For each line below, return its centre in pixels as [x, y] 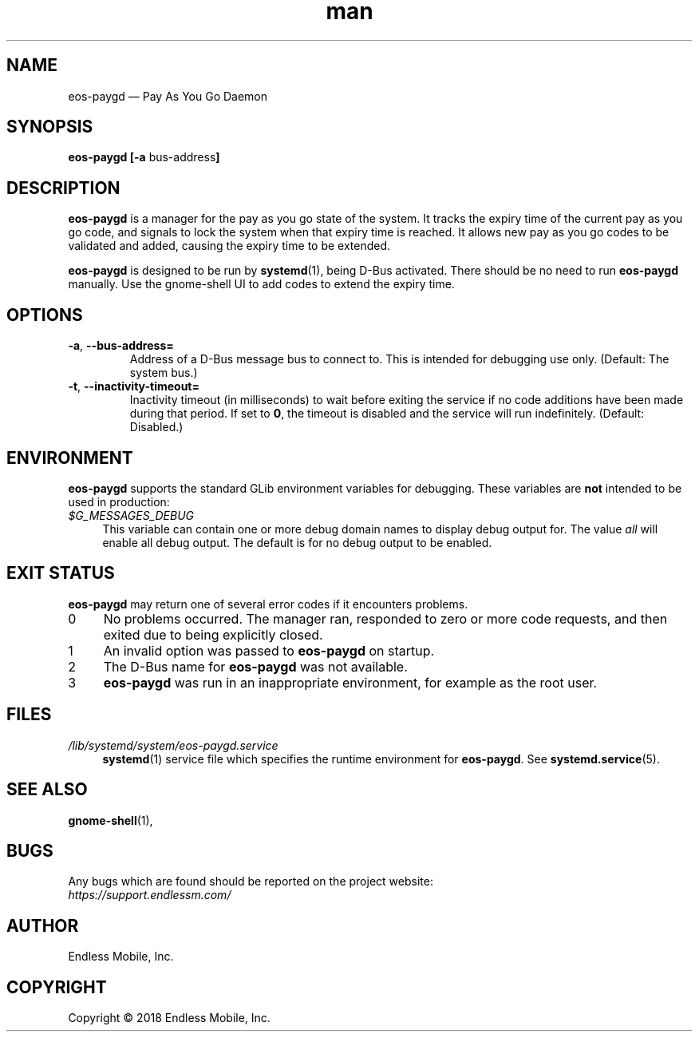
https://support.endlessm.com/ [150, 895]
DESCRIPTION [63, 188]
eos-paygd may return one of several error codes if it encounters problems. [268, 604]
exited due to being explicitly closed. [213, 634]
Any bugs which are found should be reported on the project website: [251, 882]
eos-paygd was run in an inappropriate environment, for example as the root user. [350, 682]
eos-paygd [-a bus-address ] [144, 157]
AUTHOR [43, 925]
